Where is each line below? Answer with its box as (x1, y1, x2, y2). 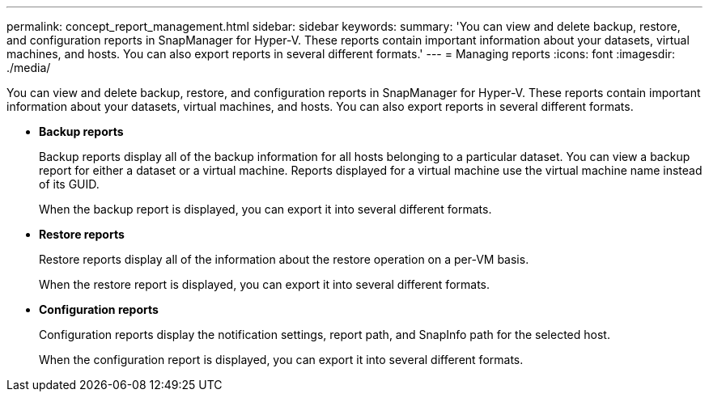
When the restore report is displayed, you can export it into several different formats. (39, 277, 490, 291)
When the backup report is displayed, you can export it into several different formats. (39, 202, 492, 216)
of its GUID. (39, 177, 100, 191)
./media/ (6, 61, 51, 74)
